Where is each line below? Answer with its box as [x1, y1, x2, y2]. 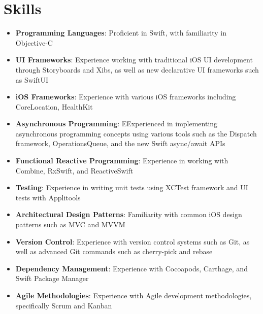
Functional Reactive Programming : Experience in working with [15, 155, 228, 166]
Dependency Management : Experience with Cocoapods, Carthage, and [15, 263, 248, 273]
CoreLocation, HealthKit [15, 101, 93, 112]
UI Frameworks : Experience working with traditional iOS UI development [15, 54, 253, 65]
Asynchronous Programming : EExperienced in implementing [15, 118, 218, 129]
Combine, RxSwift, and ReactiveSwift [15, 165, 134, 176]
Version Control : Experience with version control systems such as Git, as [15, 236, 250, 247]
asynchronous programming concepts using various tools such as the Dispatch [15, 128, 257, 138]
